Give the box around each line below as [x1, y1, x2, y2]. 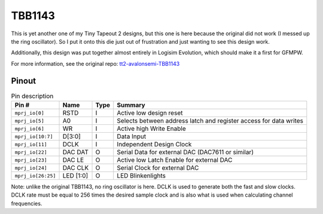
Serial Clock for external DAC [117, 164, 199, 172]
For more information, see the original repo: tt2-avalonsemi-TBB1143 [11, 60, 180, 67]
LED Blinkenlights [117, 172, 166, 179]
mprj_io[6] [14, 126, 45, 132]
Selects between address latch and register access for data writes [117, 117, 303, 125]
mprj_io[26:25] [14, 172, 56, 179]
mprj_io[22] [14, 149, 47, 155]
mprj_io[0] [14, 109, 45, 116]
